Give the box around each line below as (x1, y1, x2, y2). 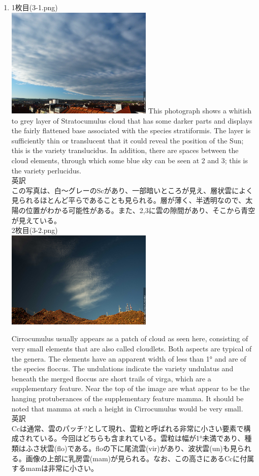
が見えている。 (11, 215, 61, 225)
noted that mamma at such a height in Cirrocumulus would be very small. (11, 403, 243, 413)
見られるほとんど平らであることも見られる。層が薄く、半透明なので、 (11, 195, 246, 205)
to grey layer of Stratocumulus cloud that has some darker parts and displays (11, 115, 252, 126)
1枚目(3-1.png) (11, 2, 58, 12)
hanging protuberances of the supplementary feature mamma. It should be (11, 393, 244, 404)
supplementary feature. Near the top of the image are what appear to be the (11, 383, 250, 394)
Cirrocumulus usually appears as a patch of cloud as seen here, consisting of (11, 333, 248, 344)
